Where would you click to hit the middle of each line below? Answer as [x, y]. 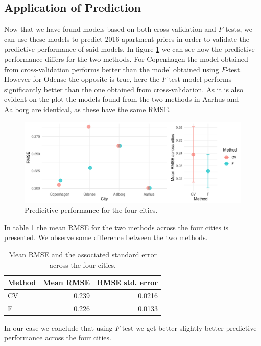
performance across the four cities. [58, 338]
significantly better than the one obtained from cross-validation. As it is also [124, 89]
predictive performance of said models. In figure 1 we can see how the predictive [129, 49]
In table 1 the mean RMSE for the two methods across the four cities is [116, 227]
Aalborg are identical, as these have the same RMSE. [88, 109]
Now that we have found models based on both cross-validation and [110, 29]
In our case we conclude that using [58, 327]
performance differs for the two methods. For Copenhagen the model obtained [126, 59]
